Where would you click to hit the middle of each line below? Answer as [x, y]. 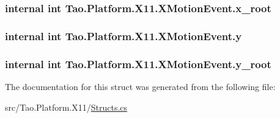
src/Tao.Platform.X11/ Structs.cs [66, 107]
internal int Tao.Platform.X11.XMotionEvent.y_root [138, 64]
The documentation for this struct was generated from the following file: [140, 86]
